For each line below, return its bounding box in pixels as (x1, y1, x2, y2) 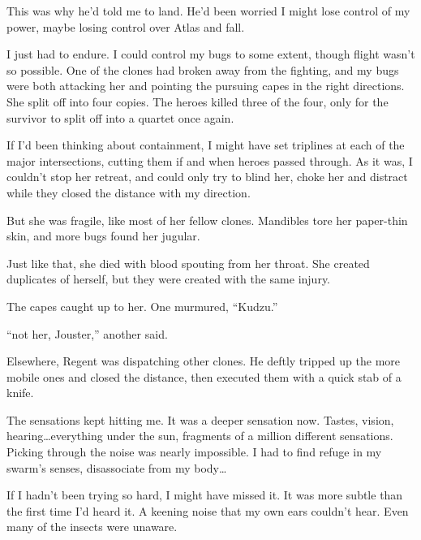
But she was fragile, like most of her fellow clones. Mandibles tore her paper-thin (6, 211, 408, 228)
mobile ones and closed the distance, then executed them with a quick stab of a (6, 368, 402, 385)
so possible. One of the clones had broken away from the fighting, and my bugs (6, 61, 399, 78)
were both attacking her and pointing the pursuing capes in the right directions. (6, 77, 405, 94)
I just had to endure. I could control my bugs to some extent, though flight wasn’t (6, 45, 415, 63)
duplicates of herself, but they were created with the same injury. (6, 270, 330, 287)
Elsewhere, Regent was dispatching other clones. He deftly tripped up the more (6, 352, 401, 369)
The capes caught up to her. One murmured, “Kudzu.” (6, 297, 278, 314)
